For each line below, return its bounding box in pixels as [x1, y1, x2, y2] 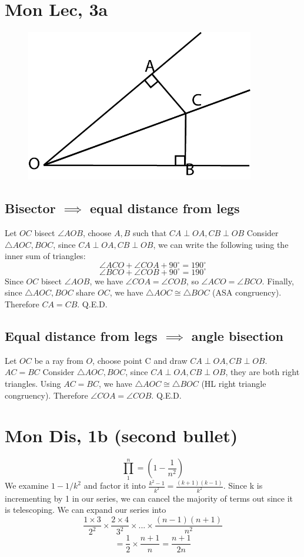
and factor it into [83, 479, 146, 491]
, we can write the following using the [153, 238, 289, 250]
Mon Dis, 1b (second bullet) [5, 423, 238, 447]
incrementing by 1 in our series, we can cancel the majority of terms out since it [5, 492, 293, 504]
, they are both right [225, 366, 300, 378]
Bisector [5, 199, 56, 217]
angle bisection [191, 327, 283, 345]
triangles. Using [5, 377, 61, 390]
